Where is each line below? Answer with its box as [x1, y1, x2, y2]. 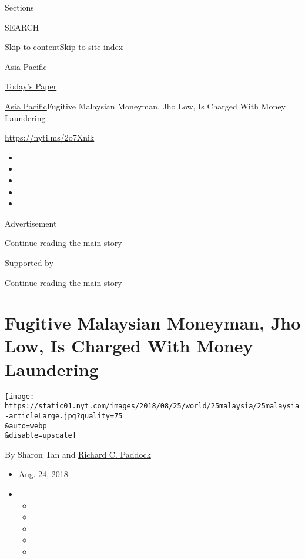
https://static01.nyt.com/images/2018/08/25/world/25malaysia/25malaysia [5, 402, 300, 411]
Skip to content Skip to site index [5, 41, 123, 53]
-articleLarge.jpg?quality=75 [5, 411, 123, 420]
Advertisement [5, 217, 57, 229]
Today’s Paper [5, 80, 57, 92]
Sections [5, 1, 34, 13]
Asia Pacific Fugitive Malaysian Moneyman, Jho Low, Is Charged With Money [5, 99, 286, 112]
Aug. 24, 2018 [18, 468, 68, 480]
